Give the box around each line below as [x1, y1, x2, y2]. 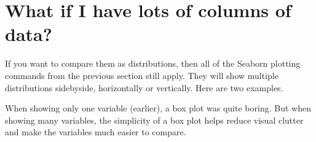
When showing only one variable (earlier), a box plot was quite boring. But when [5, 102, 311, 114]
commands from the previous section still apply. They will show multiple [5, 69, 278, 81]
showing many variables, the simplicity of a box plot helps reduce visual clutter [5, 113, 304, 126]
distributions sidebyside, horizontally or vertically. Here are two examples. [5, 81, 283, 94]
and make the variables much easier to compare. [5, 125, 186, 138]
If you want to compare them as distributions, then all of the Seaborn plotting [5, 57, 301, 70]
